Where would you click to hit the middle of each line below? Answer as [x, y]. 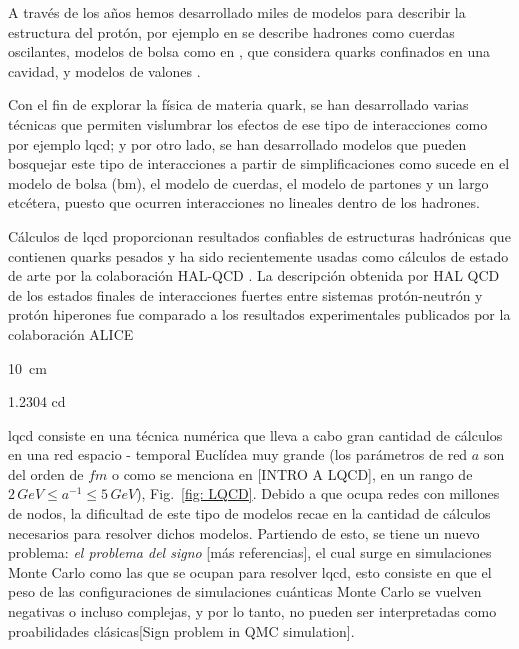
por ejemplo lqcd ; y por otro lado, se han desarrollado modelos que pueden [237, 143]
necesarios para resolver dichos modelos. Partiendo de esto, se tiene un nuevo [244, 532]
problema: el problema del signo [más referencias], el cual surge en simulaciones [250, 552]
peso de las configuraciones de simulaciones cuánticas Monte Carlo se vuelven [245, 591]
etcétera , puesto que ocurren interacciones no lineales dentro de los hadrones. [244, 202]
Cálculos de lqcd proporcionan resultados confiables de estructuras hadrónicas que [259, 235]
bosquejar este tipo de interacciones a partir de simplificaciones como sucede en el [259, 163]
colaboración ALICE [71, 333]
